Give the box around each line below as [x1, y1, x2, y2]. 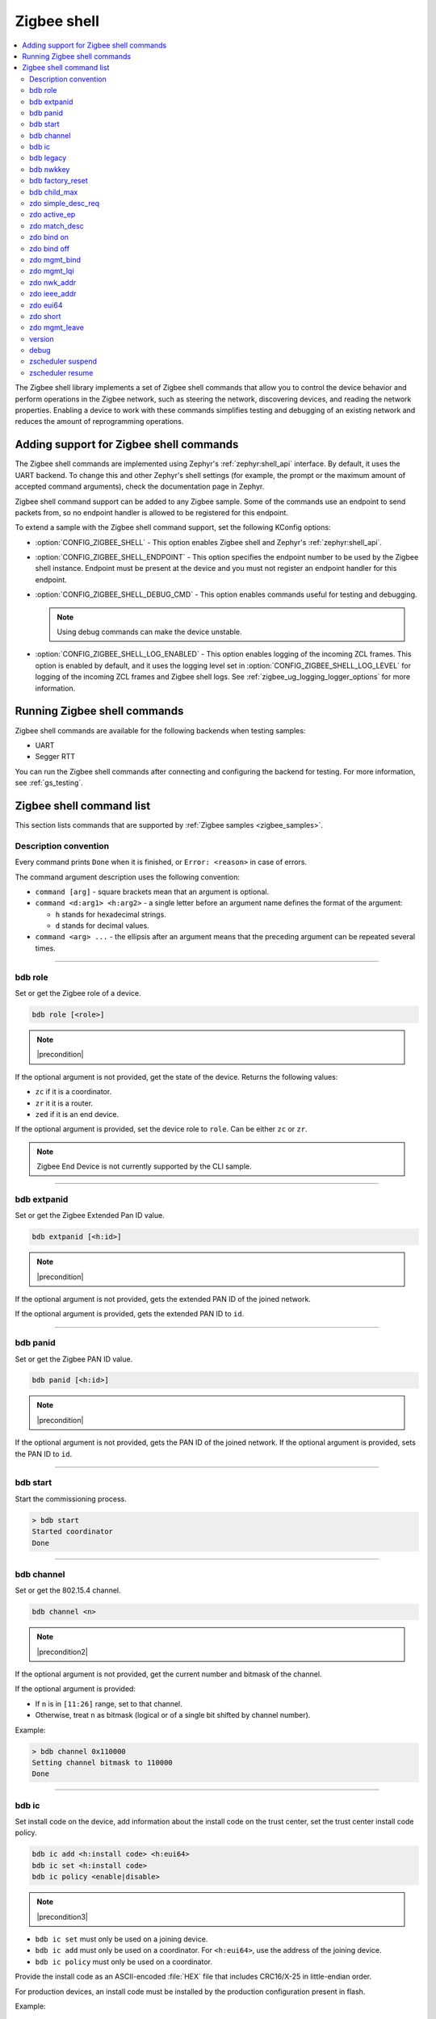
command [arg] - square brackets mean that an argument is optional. [35, 887, 270, 896]
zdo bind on [29, 233, 69, 242]
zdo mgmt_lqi [29, 267, 74, 276]
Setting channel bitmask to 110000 [31, 1757, 173, 1767]
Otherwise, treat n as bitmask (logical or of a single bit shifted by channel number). [35, 1710, 311, 1720]
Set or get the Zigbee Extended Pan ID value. [15, 1211, 165, 1220]
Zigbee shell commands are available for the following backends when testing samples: [15, 725, 306, 735]
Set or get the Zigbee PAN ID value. [15, 1354, 133, 1364]
